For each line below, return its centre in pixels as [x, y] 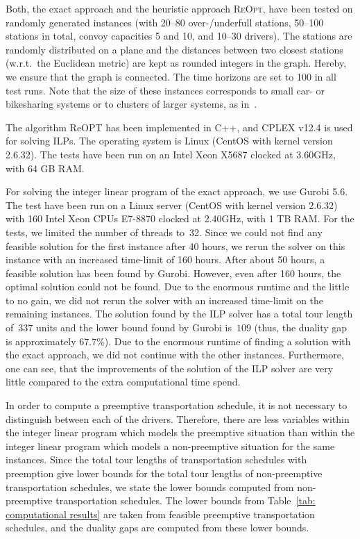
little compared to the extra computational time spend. [123, 382]
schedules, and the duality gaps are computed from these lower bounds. [157, 528]
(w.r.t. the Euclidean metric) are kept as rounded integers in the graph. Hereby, [176, 63]
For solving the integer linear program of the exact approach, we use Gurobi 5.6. [177, 191]
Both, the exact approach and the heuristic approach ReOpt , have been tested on [179, 8]
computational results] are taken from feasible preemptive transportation [160, 514]
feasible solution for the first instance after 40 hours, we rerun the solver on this [175, 246]
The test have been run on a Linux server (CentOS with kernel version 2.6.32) [172, 205]
